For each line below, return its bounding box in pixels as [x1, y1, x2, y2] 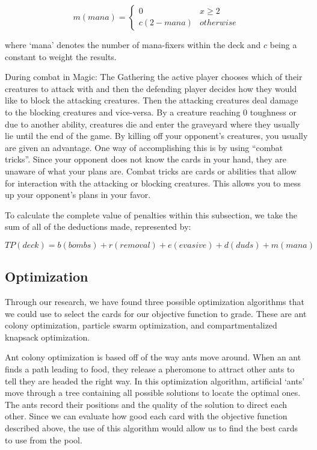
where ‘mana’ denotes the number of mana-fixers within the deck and [5, 39, 261, 51]
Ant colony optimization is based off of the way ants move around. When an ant [5, 351, 301, 363]
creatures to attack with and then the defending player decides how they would [5, 82, 297, 94]
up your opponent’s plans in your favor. [5, 188, 151, 201]
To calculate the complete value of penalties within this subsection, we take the [5, 208, 297, 221]
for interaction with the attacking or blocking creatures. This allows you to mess [5, 176, 301, 189]
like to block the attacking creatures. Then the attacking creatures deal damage [5, 94, 298, 106]
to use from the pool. [5, 433, 82, 446]
